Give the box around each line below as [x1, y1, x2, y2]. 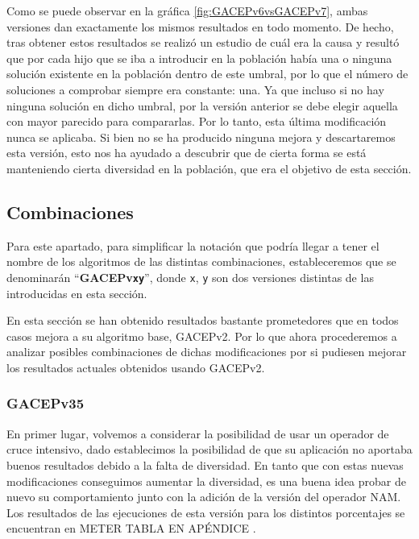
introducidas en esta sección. [6, 284, 147, 301]
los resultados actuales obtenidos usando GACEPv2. [6, 359, 265, 375]
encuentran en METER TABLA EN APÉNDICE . [6, 520, 256, 537]
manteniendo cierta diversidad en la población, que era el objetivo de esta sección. [6, 160, 412, 176]
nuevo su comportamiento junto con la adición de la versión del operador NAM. [6, 488, 401, 505]
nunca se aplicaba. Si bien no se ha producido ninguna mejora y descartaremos [6, 128, 396, 145]
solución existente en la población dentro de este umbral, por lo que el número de [6, 65, 409, 82]
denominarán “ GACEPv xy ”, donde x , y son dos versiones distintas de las [6, 268, 374, 285]
